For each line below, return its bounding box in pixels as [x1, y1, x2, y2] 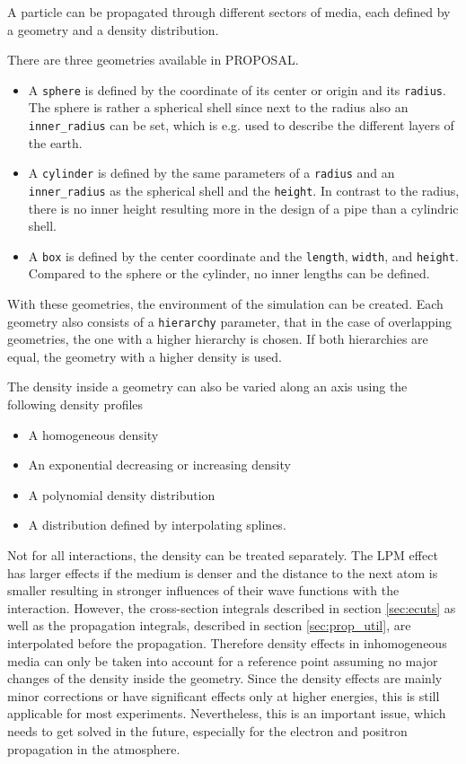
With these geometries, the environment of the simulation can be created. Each [7, 294, 444, 313]
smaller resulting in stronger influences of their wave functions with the [7, 581, 400, 600]
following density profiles [7, 395, 144, 414]
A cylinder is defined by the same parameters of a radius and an [28, 163, 395, 182]
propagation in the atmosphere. [7, 739, 180, 758]
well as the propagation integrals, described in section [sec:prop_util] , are [7, 616, 411, 635]
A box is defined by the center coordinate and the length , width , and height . [28, 246, 459, 265]
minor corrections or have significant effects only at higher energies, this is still [7, 686, 440, 705]
